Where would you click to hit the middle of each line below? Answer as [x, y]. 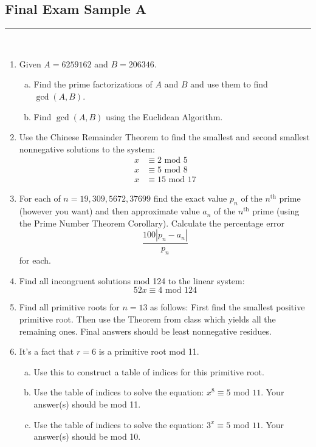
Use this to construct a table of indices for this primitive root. [149, 371]
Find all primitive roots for [69, 307]
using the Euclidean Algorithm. [164, 116]
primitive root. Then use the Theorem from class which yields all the [147, 319]
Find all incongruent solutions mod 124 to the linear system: [132, 280]
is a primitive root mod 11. [149, 351]
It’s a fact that [46, 351]
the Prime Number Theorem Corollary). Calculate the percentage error [152, 223]
